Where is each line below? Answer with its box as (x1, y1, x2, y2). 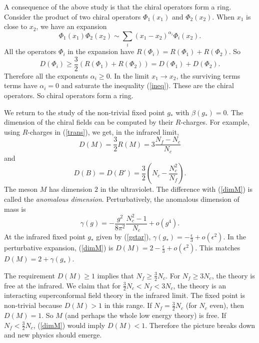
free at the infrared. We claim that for (4, 280, 121, 290)
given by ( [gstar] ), (96, 231, 151, 242)
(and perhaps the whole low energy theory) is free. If (64, 309, 226, 320)
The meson (4, 184, 37, 194)
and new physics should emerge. (4, 329, 102, 340)
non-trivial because (4, 300, 62, 310)
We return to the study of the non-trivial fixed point (4, 107, 165, 117)
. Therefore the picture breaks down (145, 319, 255, 330)
